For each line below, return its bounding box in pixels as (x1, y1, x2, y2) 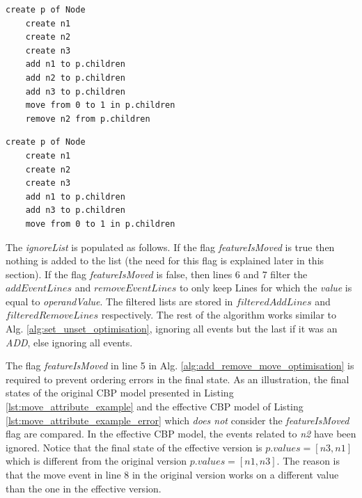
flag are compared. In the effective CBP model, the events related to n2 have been (6, 426, 356, 441)
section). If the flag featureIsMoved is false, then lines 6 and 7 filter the (6, 266, 308, 281)
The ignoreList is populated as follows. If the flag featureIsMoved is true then (6, 239, 335, 254)
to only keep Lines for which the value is (179, 280, 352, 295)
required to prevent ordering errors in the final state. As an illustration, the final (6, 371, 349, 386)
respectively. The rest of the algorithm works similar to (101, 307, 337, 322)
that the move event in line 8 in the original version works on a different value (6, 467, 339, 481)
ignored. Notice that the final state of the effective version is (6, 440, 262, 454)
